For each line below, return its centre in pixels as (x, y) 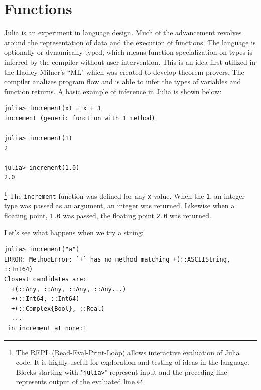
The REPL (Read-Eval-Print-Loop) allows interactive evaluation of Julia (128, 352)
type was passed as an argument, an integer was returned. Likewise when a (119, 206)
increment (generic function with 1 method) (80, 118)
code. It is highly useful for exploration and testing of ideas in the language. (133, 362)
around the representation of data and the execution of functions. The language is (130, 42)
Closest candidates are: (45, 279)
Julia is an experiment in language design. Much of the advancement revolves (123, 32)
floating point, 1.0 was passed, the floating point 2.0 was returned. (108, 215)
